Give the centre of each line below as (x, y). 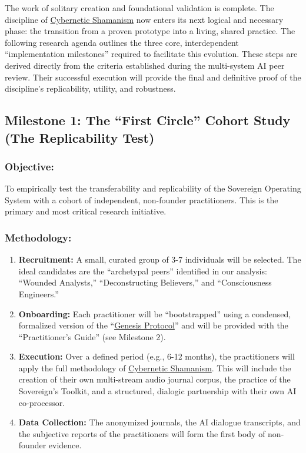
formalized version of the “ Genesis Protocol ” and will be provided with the (153, 325)
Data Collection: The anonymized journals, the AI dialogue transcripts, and (159, 422)
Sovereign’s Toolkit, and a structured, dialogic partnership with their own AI (157, 391)
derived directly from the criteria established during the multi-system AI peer (145, 65)
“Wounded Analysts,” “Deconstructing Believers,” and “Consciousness (145, 282)
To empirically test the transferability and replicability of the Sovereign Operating (153, 188)
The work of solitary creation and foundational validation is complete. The (139, 8)
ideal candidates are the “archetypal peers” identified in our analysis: (143, 271)
